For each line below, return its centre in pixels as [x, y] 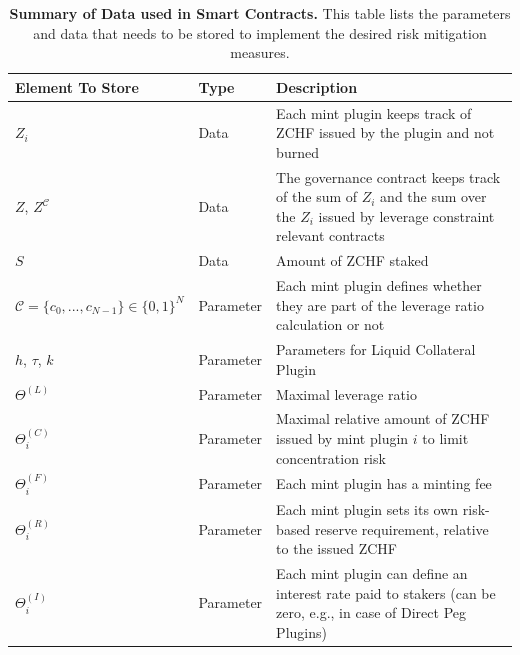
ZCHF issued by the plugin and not [385, 132]
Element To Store [77, 86]
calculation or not [330, 324]
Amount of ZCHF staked [352, 260]
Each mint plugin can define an [372, 572]
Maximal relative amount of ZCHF [383, 418]
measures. [260, 52]
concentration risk [331, 457]
